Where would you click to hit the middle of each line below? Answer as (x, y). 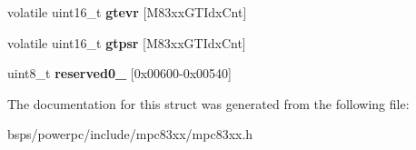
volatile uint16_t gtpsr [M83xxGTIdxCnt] (127, 42)
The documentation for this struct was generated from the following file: (208, 103)
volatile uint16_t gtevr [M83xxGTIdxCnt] (127, 12)
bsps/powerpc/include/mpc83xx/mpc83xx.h (130, 134)
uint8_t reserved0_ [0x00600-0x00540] (120, 73)
